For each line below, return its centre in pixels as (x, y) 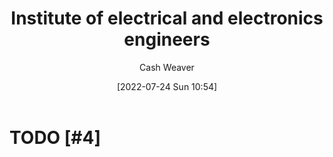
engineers (167, 39)
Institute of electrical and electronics (167, 18)
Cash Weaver (167, 67)
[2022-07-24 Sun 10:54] (167, 86)
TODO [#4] (55, 137)
